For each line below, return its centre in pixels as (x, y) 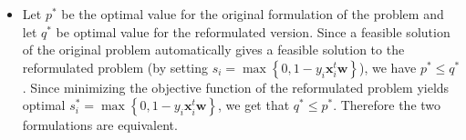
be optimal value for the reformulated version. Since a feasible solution (253, 31)
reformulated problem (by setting (115, 67)
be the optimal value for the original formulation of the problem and (253, 14)
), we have (388, 67)
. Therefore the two (387, 105)
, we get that (254, 105)
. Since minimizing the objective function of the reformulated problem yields (236, 87)
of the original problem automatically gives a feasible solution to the (213, 50)
